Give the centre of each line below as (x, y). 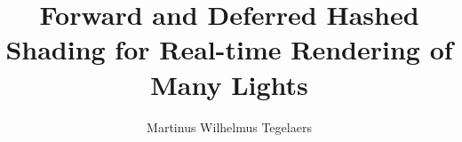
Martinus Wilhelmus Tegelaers (229, 126)
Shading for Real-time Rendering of (229, 49)
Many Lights (229, 84)
